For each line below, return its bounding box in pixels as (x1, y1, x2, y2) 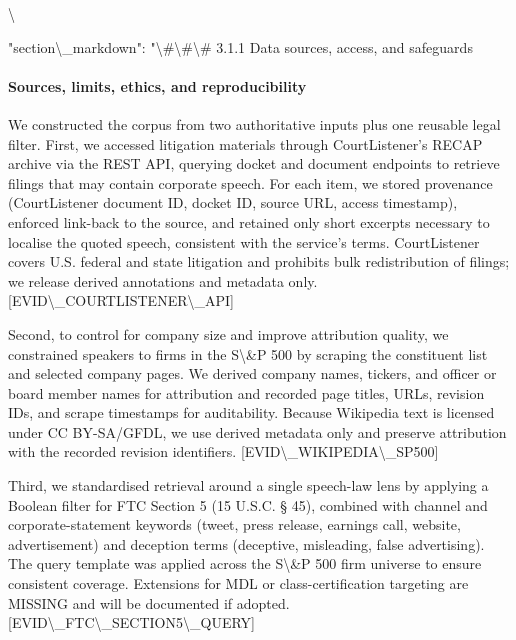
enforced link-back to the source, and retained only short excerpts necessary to (8, 211, 490, 232)
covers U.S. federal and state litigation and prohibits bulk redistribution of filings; (8, 251, 510, 272)
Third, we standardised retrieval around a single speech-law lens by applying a (8, 475, 489, 496)
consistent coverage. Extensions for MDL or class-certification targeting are (8, 573, 469, 594)
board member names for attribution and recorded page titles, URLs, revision (8, 382, 485, 403)
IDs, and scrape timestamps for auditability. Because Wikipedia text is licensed (8, 402, 495, 423)
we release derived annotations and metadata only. (8, 270, 318, 291)
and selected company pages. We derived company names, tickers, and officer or (8, 363, 497, 384)
